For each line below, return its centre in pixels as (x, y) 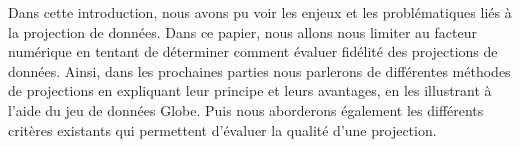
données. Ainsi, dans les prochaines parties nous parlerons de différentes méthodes (259, 70)
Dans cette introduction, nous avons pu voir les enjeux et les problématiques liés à (260, 12)
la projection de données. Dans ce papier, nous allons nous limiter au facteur (242, 31)
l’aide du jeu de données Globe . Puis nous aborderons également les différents (246, 109)
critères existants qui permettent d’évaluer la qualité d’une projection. (222, 129)
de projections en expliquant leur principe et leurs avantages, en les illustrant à (250, 90)
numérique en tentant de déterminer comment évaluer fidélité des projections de (253, 51)
